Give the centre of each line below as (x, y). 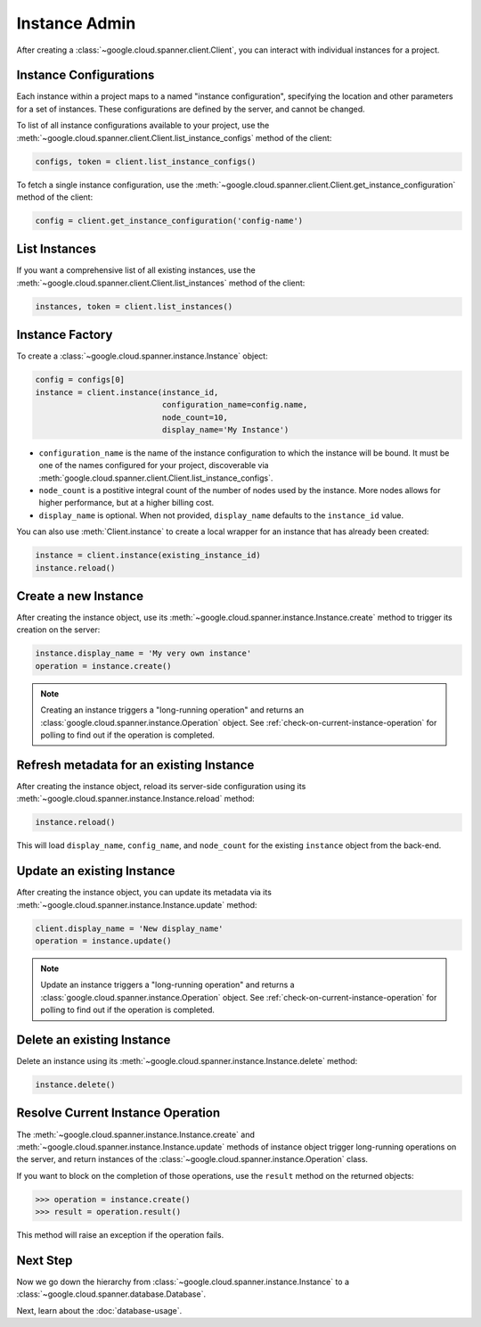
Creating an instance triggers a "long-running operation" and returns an (172, 710)
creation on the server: (58, 630)
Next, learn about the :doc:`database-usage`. (99, 1310)
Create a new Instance (80, 596)
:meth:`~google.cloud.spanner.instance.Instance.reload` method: (136, 799)
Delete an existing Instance (94, 1039)
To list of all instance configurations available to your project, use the (143, 126)
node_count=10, (195, 417)
